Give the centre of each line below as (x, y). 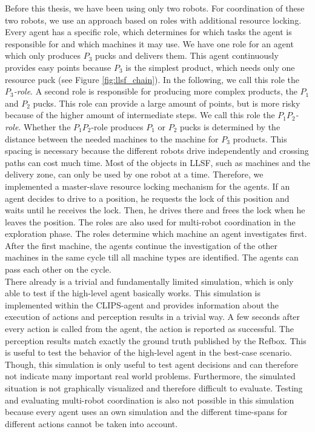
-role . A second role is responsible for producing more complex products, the (155, 91)
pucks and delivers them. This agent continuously (187, 55)
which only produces (43, 55)
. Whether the (45, 126)
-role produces (117, 126)
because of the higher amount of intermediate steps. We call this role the (140, 115)
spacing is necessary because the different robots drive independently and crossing (157, 151)
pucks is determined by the (230, 126)
